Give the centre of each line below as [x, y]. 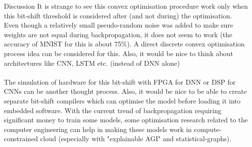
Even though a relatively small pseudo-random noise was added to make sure [119, 25]
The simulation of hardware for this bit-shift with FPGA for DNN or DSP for [120, 81]
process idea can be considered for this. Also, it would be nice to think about [118, 53]
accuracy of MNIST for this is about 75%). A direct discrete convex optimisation [124, 44]
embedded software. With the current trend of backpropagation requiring [113, 110]
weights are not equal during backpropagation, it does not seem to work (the [118, 34]
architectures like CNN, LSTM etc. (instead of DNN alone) [92, 63]
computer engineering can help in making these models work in [98, 129]
